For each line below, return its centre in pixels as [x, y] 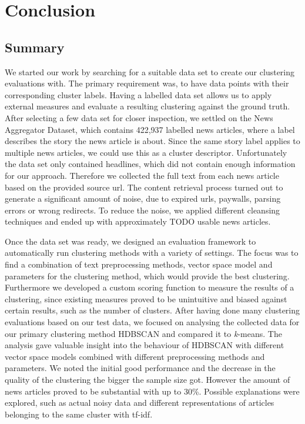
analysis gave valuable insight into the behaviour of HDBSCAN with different [145, 345]
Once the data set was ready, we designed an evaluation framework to [130, 241]
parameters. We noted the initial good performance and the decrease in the [140, 368]
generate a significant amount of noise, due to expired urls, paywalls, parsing [143, 198]
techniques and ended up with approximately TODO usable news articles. [138, 221]
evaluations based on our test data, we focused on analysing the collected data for [152, 322]
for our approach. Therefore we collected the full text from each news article [142, 175]
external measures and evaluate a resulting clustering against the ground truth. [148, 106]
